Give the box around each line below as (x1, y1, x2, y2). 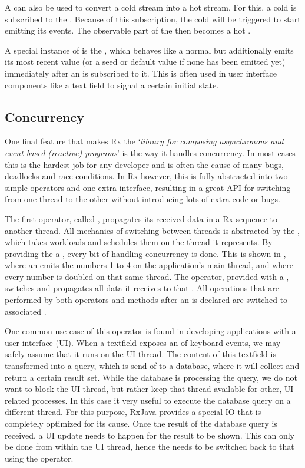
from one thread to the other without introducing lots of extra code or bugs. (5, 193, 280, 205)
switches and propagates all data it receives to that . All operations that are (5, 282, 280, 294)
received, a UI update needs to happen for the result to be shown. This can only (5, 429, 294, 441)
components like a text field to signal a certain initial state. (5, 78, 219, 91)
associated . (5, 305, 47, 317)
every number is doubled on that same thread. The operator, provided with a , (5, 270, 289, 282)
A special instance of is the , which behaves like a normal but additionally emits (5, 44, 294, 56)
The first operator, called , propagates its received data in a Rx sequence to (5, 212, 278, 225)
